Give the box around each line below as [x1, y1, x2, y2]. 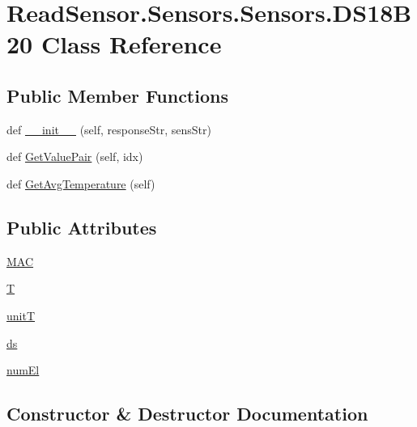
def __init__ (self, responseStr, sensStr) [6, 120, 211, 137]
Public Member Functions [6, 82, 228, 108]
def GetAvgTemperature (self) [6, 175, 155, 192]
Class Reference [40, 27, 222, 61]
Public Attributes [6, 214, 157, 239]
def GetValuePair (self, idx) [6, 148, 143, 165]
